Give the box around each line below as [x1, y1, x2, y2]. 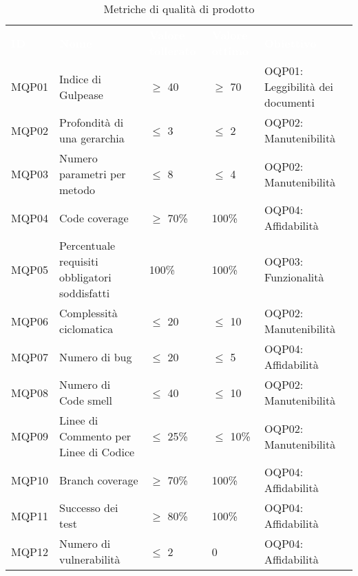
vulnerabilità [59, 551, 120, 567]
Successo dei [59, 500, 118, 515]
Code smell [59, 392, 112, 408]
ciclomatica [59, 321, 114, 337]
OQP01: [264, 63, 304, 78]
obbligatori [59, 269, 112, 285]
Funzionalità [264, 269, 324, 285]
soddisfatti [59, 285, 110, 301]
